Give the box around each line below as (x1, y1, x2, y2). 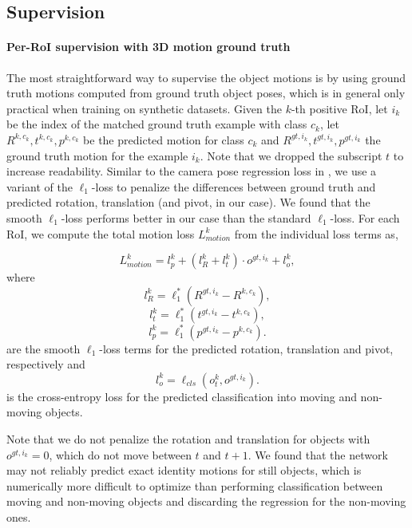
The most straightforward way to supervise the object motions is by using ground (6, 69, 406, 85)
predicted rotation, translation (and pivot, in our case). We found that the (6, 194, 370, 211)
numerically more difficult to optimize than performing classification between (6, 477, 383, 494)
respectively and (6, 356, 85, 372)
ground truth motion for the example (6, 147, 188, 164)
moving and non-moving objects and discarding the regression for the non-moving (6, 493, 406, 510)
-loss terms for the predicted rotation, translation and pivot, (99, 340, 394, 357)
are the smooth (6, 340, 81, 357)
